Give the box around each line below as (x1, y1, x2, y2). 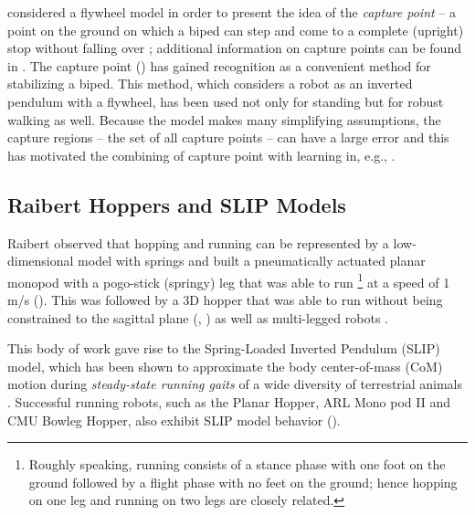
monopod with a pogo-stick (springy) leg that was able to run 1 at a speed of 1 (7, 269, 450, 291)
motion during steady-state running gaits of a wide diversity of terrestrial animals (7, 374, 463, 394)
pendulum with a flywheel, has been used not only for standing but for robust (7, 91, 444, 110)
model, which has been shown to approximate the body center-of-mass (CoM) (7, 356, 443, 375)
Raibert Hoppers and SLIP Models (7, 190, 346, 218)
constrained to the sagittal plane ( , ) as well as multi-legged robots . (7, 308, 388, 327)
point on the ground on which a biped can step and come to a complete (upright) (7, 20, 464, 39)
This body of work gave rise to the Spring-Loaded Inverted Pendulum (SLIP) (7, 339, 440, 358)
